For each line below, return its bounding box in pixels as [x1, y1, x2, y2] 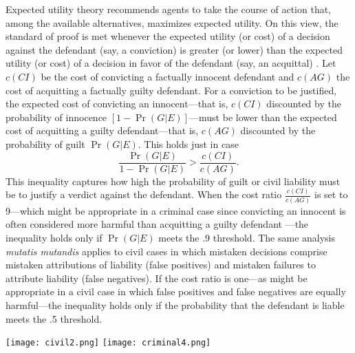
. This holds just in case [138, 136, 239, 151]
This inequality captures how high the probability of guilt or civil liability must [6, 173, 341, 188]
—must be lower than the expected [189, 109, 337, 124]
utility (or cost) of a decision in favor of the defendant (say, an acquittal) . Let [6, 56, 336, 70]
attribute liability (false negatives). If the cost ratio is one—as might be [6, 270, 308, 285]
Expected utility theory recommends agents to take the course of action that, [6, 2, 332, 16]
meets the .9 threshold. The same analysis [158, 231, 336, 244]
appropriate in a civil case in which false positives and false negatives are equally [6, 284, 346, 299]
